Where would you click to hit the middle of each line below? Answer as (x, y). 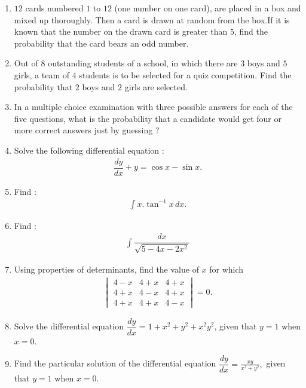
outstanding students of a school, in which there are (143, 63)
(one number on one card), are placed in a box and (208, 8)
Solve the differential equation (69, 326)
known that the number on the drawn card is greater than (121, 31)
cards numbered (54, 8)
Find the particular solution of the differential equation (115, 363)
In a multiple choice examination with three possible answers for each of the (153, 107)
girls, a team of (42, 74)
